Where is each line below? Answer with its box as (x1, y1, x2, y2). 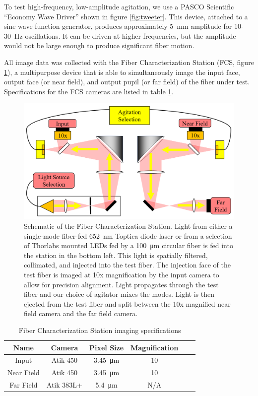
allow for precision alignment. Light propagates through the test (24, 279, 219, 289)
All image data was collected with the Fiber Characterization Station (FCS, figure (4, 57, 254, 67)
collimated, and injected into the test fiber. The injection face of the (24, 260, 231, 270)
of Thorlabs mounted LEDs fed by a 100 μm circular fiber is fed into (24, 240, 233, 251)
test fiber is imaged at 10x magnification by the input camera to (24, 269, 219, 280)
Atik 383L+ (46, 380, 82, 390)
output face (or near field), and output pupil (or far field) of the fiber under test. (4, 76, 250, 87)
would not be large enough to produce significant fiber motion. (4, 40, 194, 51)
